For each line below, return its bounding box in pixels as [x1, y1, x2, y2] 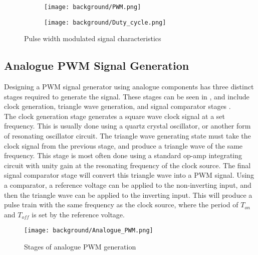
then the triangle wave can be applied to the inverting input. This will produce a [4, 189, 252, 200]
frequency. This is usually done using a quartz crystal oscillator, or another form [4, 120, 251, 131]
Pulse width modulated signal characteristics [24, 33, 161, 44]
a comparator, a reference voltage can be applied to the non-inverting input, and [4, 180, 251, 190]
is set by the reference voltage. [32, 209, 125, 219]
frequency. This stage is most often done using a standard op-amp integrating [4, 150, 242, 161]
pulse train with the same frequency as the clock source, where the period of [4, 199, 238, 210]
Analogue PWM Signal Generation [4, 58, 189, 73]
